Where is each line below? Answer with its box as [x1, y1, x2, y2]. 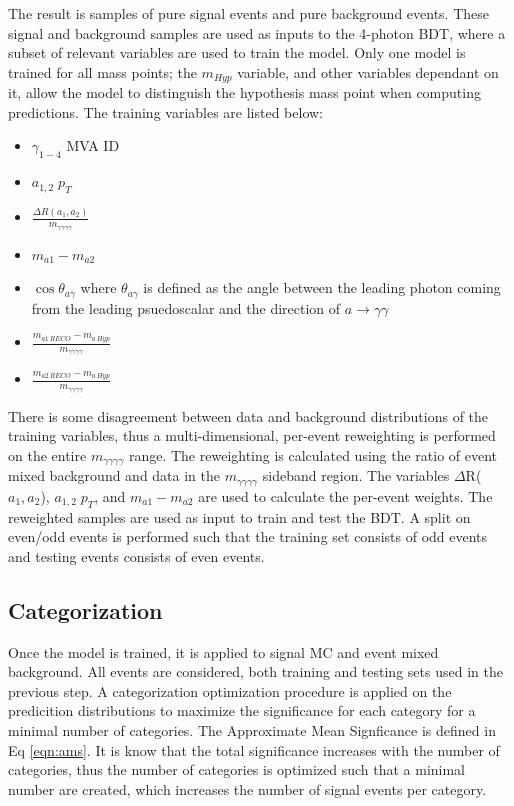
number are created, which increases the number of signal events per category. [8, 778, 487, 799]
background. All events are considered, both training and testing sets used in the [8, 661, 503, 682]
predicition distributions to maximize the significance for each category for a [8, 700, 476, 721]
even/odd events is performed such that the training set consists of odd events [8, 526, 488, 547]
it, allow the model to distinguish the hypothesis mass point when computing [8, 82, 481, 103]
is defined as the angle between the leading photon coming [143, 277, 501, 298]
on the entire [8, 444, 87, 465]
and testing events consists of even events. [8, 545, 265, 566]
